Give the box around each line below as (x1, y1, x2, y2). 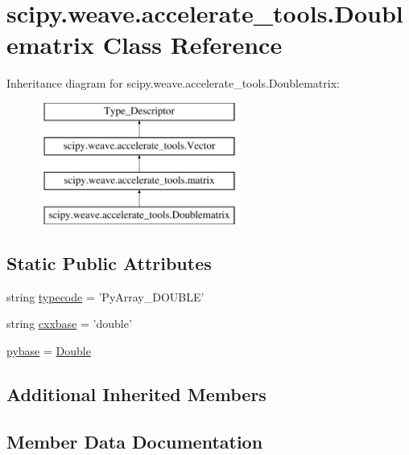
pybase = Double (6, 342, 91, 359)
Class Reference (102, 28, 283, 61)
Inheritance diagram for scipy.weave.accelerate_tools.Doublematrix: (6, 75, 340, 92)
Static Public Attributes (6, 251, 212, 276)
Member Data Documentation (6, 428, 263, 453)
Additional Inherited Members (6, 382, 266, 407)
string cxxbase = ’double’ (6, 315, 132, 332)
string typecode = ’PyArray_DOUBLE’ (6, 288, 204, 305)
